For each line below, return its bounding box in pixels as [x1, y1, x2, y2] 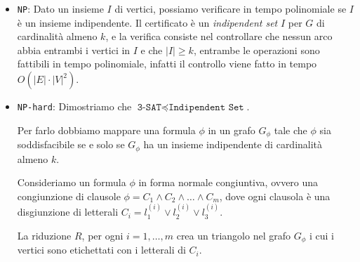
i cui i [309, 228, 334, 242]
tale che [274, 122, 307, 137]
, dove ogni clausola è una [219, 188, 331, 203]
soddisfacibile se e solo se [17, 137, 125, 152]
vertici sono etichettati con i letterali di [17, 242, 186, 257]
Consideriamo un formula [17, 175, 126, 190]
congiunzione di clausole [17, 188, 121, 203]
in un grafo [208, 122, 255, 137]
